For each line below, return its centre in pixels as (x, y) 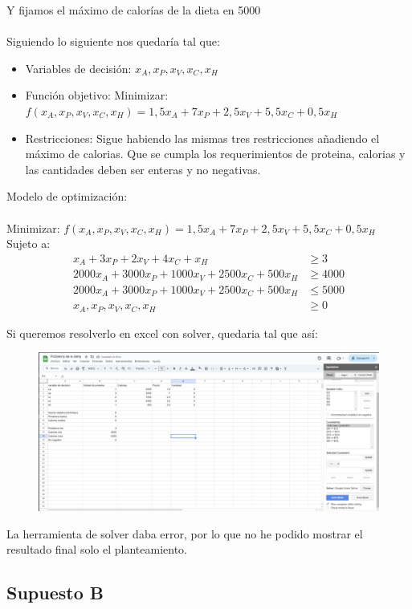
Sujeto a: (29, 244)
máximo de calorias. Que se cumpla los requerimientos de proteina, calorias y (215, 154)
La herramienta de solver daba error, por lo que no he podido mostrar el (185, 533)
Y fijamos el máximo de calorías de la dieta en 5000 (134, 10)
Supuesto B (55, 593)
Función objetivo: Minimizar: (97, 95)
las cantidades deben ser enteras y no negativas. (143, 169)
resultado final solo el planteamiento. (97, 549)
